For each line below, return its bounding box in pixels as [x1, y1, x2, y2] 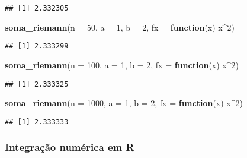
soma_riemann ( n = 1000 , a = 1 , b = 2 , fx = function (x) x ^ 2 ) [5, 97, 243, 109]
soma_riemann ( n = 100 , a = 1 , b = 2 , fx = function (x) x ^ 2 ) [5, 58, 239, 71]
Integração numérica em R [5, 140, 134, 154]
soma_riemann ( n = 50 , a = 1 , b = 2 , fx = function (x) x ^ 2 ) [5, 21, 235, 33]
